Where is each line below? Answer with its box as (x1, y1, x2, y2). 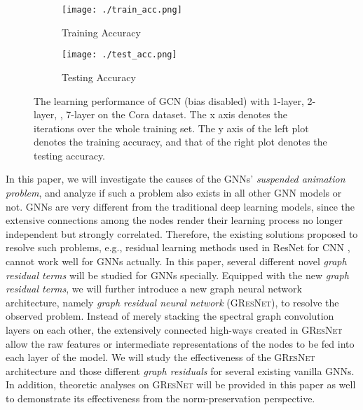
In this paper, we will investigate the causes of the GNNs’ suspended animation (6, 171, 345, 186)
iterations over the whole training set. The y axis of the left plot (34, 120, 309, 135)
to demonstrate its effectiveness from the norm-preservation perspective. (6, 390, 315, 405)
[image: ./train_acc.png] (62, 5, 182, 15)
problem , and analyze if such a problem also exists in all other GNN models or (6, 185, 342, 200)
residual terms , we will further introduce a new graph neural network (6, 281, 302, 296)
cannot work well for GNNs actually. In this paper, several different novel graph (6, 254, 347, 269)
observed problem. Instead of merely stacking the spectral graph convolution (6, 309, 334, 323)
